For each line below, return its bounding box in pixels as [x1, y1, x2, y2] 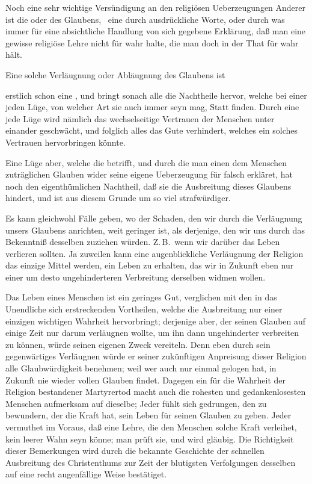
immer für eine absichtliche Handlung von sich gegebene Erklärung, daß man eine [5, 25, 306, 37]
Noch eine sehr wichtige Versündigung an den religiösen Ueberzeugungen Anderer [5, 1, 306, 13]
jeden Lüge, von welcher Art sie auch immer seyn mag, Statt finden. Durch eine [5, 101, 299, 113]
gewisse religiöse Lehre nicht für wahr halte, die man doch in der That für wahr [5, 36, 299, 49]
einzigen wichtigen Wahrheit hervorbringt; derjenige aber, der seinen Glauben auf [5, 314, 306, 327]
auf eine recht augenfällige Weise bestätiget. [5, 468, 167, 480]
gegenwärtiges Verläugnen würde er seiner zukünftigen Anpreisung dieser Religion [5, 350, 307, 362]
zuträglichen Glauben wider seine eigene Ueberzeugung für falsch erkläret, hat [5, 168, 293, 181]
